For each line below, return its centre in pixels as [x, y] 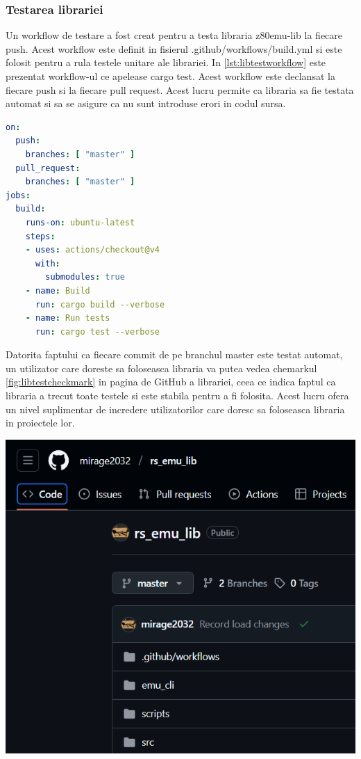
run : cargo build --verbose [100, 304]
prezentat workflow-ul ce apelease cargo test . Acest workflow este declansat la [170, 76]
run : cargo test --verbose [97, 331]
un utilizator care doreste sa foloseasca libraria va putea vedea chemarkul [161, 368]
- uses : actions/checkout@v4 [92, 250]
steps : [40, 236]
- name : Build [58, 290]
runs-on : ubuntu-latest [80, 222]
